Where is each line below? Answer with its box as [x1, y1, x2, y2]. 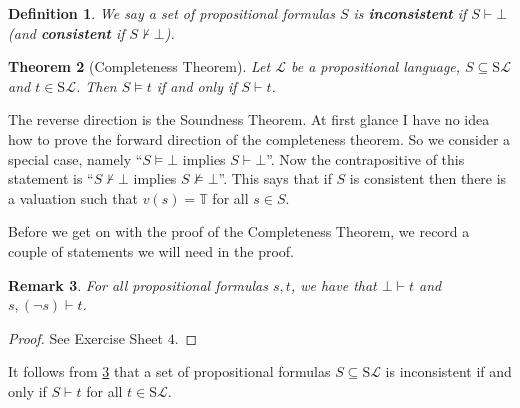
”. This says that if [218, 168, 332, 189]
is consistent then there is [349, 168, 507, 189]
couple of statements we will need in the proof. [8, 240, 295, 261]
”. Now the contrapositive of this [266, 148, 465, 169]
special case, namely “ [8, 148, 143, 169]
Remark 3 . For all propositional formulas [8, 274, 268, 295]
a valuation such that [8, 187, 138, 208]
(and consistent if [8, 22, 125, 43]
